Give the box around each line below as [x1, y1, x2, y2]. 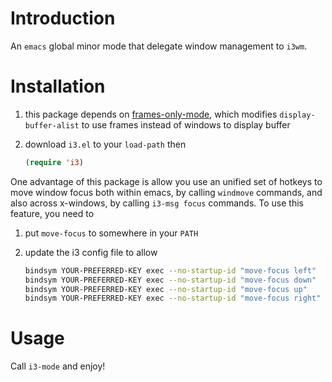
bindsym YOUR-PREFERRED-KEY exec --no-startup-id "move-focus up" [24, 284, 308, 294]
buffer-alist [24, 120, 80, 131]
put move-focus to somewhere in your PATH [24, 227, 199, 239]
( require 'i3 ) [24, 157, 84, 167]
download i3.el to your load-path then [24, 138, 187, 150]
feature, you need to [10, 207, 95, 219]
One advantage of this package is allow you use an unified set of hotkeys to [10, 175, 323, 187]
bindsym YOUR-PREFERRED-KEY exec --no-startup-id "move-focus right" [24, 293, 322, 304]
